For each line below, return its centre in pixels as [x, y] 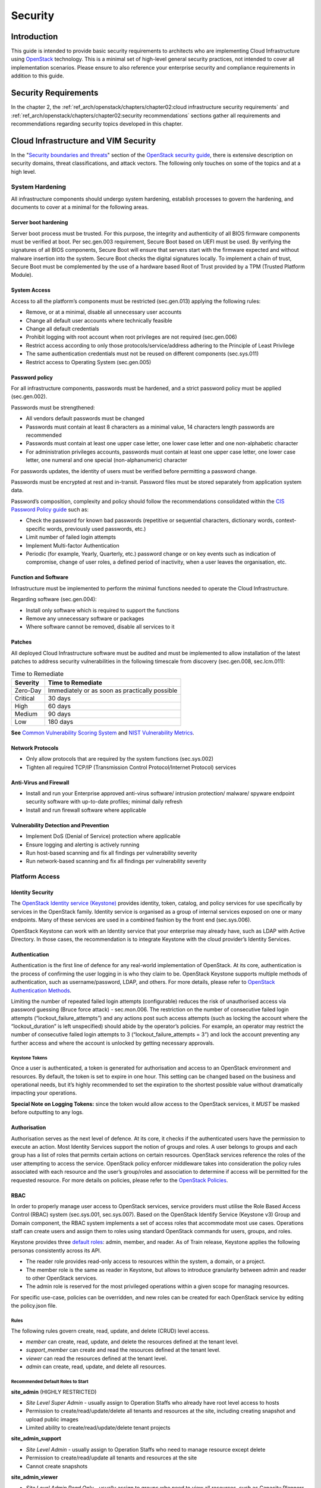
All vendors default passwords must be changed [85, 418]
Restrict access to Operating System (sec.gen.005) [89, 362]
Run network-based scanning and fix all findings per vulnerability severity [116, 861]
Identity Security [32, 892]
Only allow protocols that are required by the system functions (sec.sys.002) [120, 759]
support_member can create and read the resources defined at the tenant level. [123, 1350]
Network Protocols [35, 748]
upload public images [52, 1419]
